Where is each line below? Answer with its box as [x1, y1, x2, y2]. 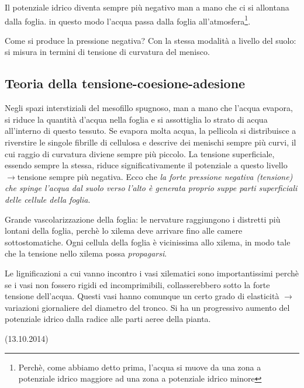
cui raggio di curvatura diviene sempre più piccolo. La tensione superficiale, [5, 147, 275, 160]
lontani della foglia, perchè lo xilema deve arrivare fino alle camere [5, 224, 243, 237]
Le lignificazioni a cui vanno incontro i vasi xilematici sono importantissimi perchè [5, 266, 299, 279]
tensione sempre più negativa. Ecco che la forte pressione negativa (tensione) [17, 170, 293, 182]
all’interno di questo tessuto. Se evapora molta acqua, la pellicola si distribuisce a [5, 124, 296, 137]
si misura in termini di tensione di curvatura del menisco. [5, 46, 210, 58]
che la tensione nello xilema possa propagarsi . [5, 247, 167, 259]
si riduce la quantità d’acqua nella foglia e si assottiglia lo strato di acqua [5, 113, 268, 125]
